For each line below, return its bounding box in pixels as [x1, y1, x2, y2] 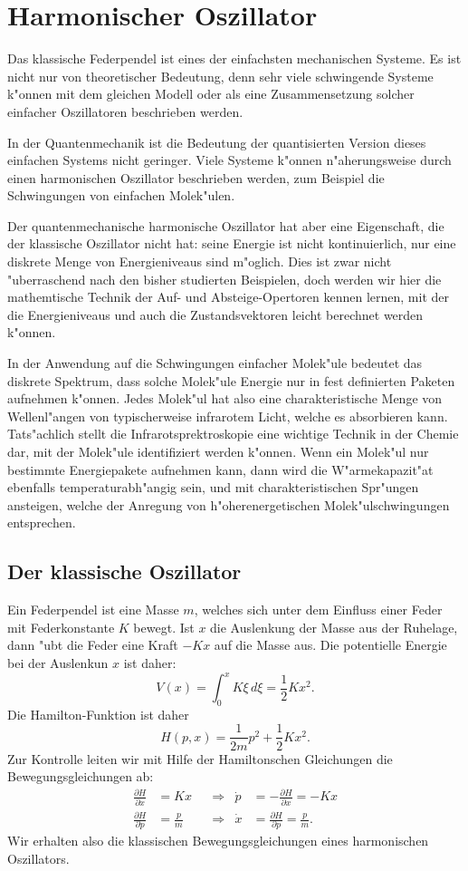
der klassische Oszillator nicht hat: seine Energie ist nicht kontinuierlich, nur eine [7, 234, 456, 253]
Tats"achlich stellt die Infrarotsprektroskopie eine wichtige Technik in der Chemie [7, 424, 459, 443]
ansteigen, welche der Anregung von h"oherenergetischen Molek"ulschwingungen [7, 495, 450, 514]
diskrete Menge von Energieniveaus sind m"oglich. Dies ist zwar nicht [7, 252, 392, 271]
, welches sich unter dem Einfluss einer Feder [194, 600, 443, 619]
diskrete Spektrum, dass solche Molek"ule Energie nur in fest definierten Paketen [7, 371, 455, 390]
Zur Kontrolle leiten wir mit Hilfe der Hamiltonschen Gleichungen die [7, 749, 393, 768]
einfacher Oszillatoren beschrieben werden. [7, 102, 244, 121]
